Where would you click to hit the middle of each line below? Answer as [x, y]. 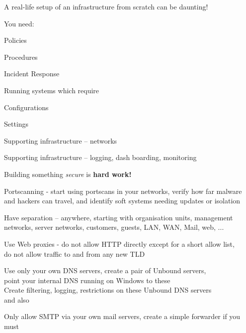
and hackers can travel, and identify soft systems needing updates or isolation [122, 201]
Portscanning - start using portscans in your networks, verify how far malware [123, 191]
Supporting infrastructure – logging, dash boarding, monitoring [100, 157]
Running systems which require [52, 90]
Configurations [26, 107]
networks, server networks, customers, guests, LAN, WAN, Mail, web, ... [114, 227]
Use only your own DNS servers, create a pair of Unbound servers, [105, 270]
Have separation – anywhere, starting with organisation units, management [119, 217]
